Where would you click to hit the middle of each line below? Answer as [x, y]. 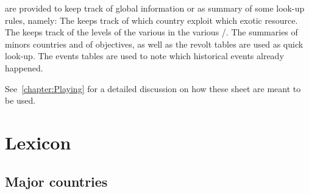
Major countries [56, 181]
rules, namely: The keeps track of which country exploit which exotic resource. [151, 20]
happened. [24, 67]
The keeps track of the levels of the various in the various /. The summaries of [151, 32]
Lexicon [38, 142]
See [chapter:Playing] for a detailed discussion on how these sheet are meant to [153, 88]
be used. [20, 100]
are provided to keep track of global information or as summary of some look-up [155, 8]
